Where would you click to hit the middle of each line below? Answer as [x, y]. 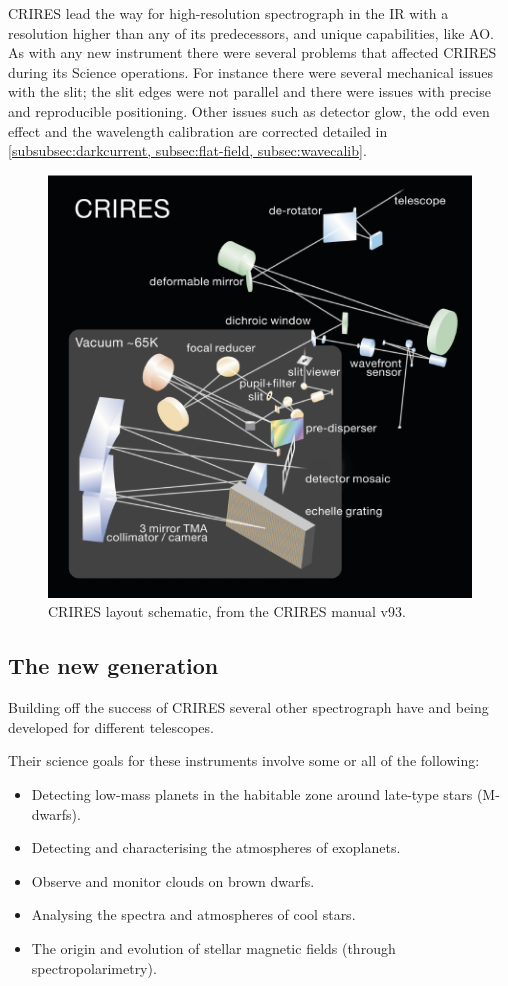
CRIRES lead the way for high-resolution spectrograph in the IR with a [228, 13]
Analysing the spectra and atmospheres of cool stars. [193, 914]
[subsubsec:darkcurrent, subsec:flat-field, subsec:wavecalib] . [187, 150]
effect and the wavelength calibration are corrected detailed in [198, 130]
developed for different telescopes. [111, 726]
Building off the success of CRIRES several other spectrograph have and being [248, 707]
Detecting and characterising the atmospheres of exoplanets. [216, 847]
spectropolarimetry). [94, 967]
